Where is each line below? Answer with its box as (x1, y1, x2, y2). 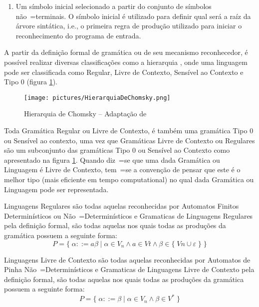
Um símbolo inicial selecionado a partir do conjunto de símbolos (15, 1, 212, 11)
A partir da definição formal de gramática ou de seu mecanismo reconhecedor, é (4, 47, 248, 57)
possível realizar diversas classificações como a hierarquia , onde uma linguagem (4, 56, 248, 67)
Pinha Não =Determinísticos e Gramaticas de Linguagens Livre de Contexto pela (4, 264, 255, 275)
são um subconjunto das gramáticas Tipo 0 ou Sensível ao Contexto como (4, 145, 230, 155)
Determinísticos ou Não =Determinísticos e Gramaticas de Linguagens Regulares (4, 210, 253, 221)
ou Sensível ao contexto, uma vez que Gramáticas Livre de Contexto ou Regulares (4, 135, 255, 145)
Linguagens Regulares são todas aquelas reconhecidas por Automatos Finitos (4, 201, 239, 211)
